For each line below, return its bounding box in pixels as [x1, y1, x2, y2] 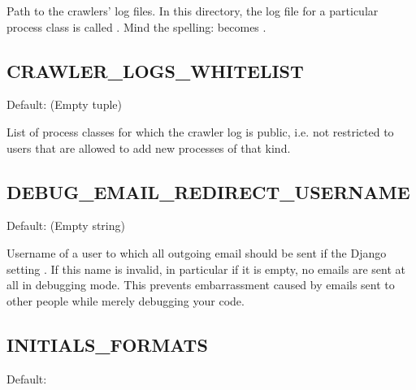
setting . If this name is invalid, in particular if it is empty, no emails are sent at [6, 260, 405, 277]
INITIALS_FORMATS [6, 331, 208, 357]
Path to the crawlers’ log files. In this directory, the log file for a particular [6, 2, 379, 19]
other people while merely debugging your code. [6, 292, 245, 309]
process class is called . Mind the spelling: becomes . [6, 18, 266, 35]
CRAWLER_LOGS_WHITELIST [6, 58, 304, 83]
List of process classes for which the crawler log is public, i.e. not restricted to [6, 123, 394, 140]
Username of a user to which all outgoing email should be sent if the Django [6, 244, 387, 261]
